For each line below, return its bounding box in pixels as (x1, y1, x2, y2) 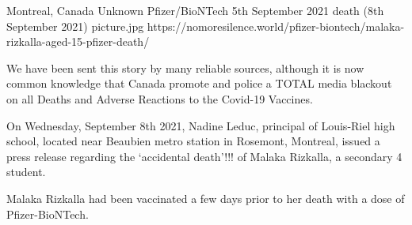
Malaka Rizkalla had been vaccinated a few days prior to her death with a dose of (6, 189, 405, 206)
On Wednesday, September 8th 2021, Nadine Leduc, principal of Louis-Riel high (6, 117, 395, 133)
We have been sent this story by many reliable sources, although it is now (6, 59, 364, 76)
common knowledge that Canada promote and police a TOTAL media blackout (6, 75, 392, 92)
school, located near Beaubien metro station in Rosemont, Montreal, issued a (6, 133, 380, 149)
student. (6, 163, 46, 180)
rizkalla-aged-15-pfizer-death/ (6, 33, 150, 50)
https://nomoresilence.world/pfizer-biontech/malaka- (147, 17, 405, 34)
